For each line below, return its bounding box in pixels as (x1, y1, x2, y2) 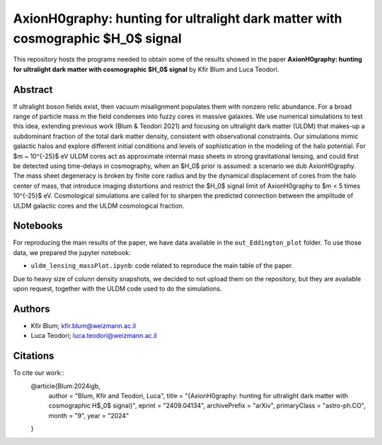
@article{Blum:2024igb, (30, 381, 100, 390)
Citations (13, 350, 54, 362)
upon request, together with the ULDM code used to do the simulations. (13, 284, 222, 293)
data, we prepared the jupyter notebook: (13, 248, 131, 257)
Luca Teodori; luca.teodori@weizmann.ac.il (30, 332, 157, 340)
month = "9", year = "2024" (48, 411, 129, 419)
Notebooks (13, 220, 63, 232)
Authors (13, 303, 50, 315)
